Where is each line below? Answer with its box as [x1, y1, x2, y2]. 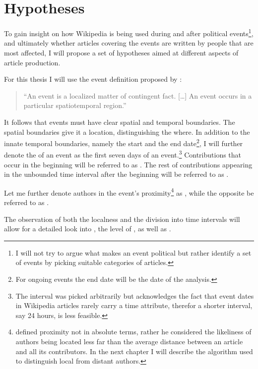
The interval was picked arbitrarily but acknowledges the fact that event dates [15, 290, 254, 301]
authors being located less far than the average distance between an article [15, 336, 243, 346]
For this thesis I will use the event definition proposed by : [4, 74, 182, 84]
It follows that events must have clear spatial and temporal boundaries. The [4, 116, 235, 127]
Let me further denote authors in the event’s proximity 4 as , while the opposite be [4, 186, 254, 198]
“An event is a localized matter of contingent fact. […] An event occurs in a [23, 90, 252, 101]
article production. [4, 57, 61, 67]
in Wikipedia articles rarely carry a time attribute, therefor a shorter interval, [15, 300, 253, 311]
